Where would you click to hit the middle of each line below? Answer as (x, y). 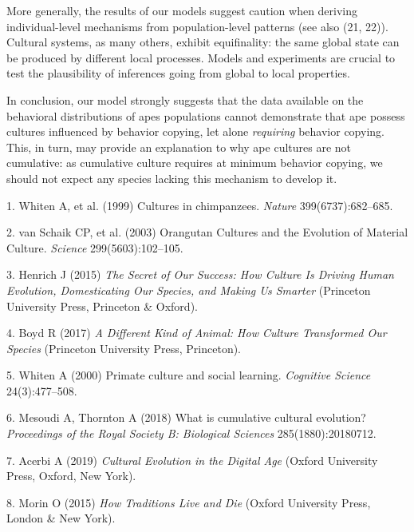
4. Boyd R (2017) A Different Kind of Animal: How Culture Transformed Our (197, 333)
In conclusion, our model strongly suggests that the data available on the (185, 99)
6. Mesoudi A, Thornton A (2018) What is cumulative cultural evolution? (186, 417)
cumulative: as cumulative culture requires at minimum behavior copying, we (195, 163)
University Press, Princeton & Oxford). (102, 306)
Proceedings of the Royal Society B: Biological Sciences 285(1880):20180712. (191, 433)
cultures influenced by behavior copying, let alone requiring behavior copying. (195, 131)
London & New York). (61, 518)
